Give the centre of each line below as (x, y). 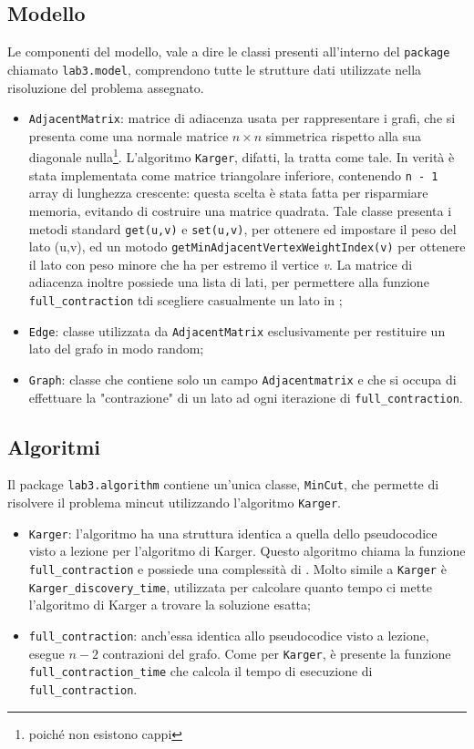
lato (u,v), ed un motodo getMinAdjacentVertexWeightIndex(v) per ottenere (247, 246)
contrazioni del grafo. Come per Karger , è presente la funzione (277, 653)
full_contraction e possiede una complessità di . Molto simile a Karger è (237, 569)
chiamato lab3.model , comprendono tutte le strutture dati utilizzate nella (215, 69)
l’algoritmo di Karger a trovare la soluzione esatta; (170, 605)
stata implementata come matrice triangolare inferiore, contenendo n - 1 (233, 174)
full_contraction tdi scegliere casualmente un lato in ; (185, 300)
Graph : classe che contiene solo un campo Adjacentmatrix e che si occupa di (242, 379)
